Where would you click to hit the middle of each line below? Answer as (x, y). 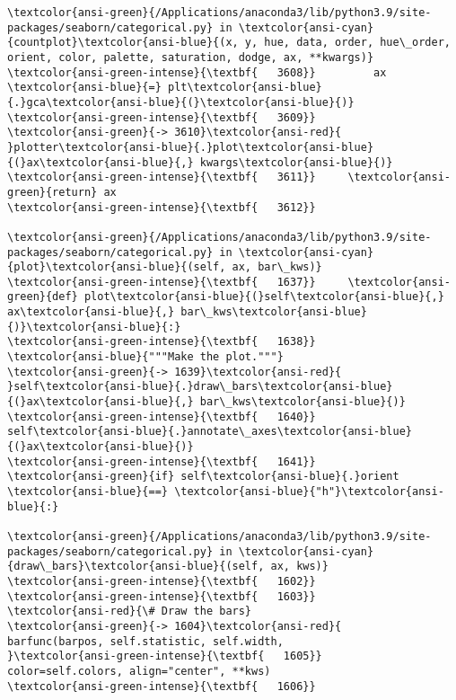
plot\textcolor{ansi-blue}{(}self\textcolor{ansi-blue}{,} (264, 297)
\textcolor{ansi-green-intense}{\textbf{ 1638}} (162, 342)
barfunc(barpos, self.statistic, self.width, (145, 641)
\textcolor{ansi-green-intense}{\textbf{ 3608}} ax (197, 72)
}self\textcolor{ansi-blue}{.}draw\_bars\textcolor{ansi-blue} (200, 387)
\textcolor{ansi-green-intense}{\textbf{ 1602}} (162, 581)
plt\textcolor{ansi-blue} (245, 88)
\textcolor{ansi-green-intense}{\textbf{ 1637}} (162, 282)
